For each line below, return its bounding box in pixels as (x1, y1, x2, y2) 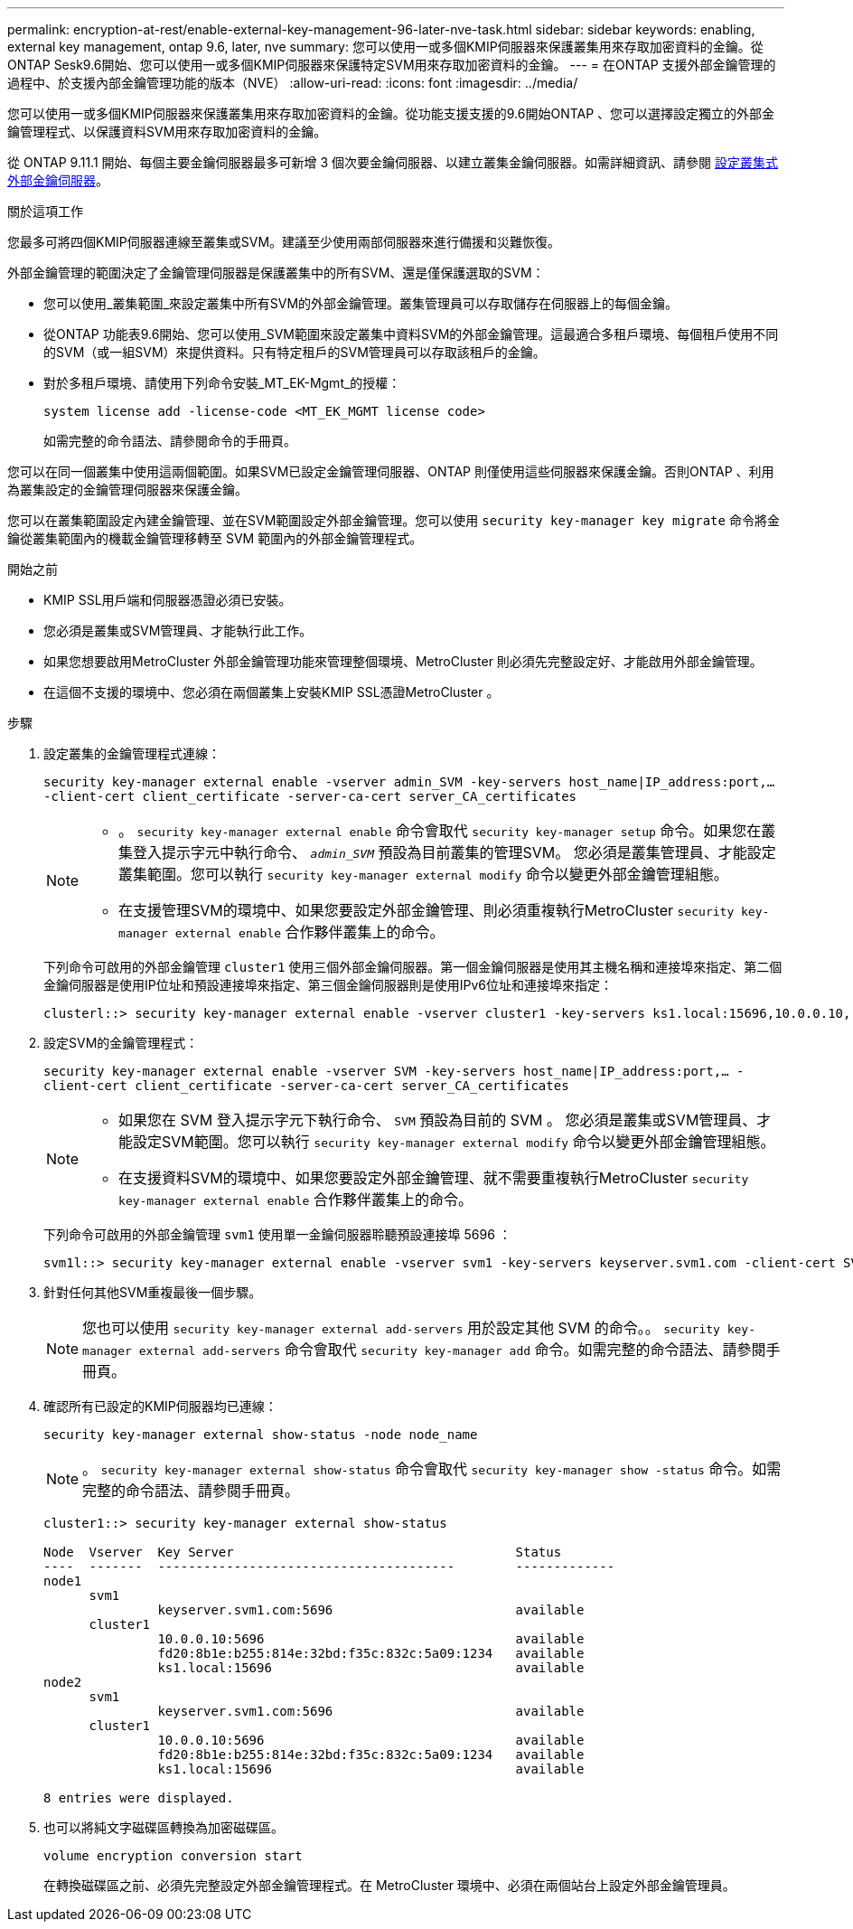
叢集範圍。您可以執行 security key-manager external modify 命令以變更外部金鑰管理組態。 (118, 865, 728, 883)
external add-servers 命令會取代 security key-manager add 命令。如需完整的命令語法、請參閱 (138, 1341, 766, 1359)
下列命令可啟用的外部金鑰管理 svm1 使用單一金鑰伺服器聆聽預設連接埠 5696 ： (43, 1227, 511, 1242)
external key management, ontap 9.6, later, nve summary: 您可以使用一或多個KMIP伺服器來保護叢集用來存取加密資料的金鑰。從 (7, 39, 764, 54)
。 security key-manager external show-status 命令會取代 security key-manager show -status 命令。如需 (82, 1460, 782, 1478)
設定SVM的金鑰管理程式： (43, 1035, 199, 1050)
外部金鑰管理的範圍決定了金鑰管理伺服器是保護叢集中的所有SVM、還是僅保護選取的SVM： (7, 265, 545, 280)
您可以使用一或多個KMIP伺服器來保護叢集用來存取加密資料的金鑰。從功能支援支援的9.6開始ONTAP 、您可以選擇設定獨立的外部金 (7, 106, 775, 121)
